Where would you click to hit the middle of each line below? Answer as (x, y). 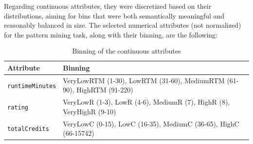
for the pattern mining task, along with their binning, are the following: (111, 34)
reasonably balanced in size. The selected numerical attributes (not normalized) (123, 25)
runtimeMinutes (32, 86)
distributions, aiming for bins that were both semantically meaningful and (114, 15)
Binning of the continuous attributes (126, 51)
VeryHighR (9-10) (90, 111)
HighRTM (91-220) (105, 90)
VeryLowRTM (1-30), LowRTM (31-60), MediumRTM (144, 80)
